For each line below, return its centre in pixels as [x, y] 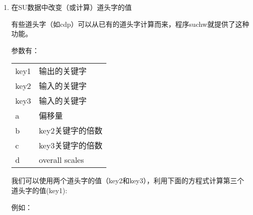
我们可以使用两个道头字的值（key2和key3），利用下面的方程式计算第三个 [128, 180]
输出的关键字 [63, 71]
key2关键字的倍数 [71, 131]
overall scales [61, 160]
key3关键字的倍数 [71, 145]
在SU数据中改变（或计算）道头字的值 [72, 7]
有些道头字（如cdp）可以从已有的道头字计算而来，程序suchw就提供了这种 [130, 24]
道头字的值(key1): [39, 190]
